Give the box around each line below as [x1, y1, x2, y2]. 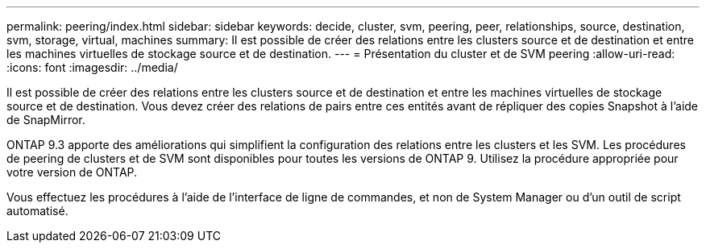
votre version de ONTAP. [6, 165, 138, 179]
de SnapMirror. [6, 113, 85, 127]
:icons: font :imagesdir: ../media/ [6, 60, 178, 74]
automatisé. [6, 204, 69, 218]
